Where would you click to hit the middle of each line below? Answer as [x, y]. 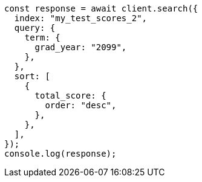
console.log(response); [60, 154]
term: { [42, 37]
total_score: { [70, 96]
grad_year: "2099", [81, 47]
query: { [35, 28]
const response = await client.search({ [101, 8]
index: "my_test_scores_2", [81, 18]
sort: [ [32, 76]
